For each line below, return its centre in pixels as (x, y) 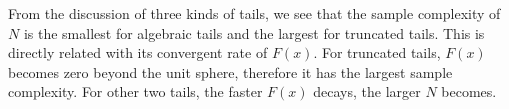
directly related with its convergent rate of (138, 52)
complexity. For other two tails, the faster (135, 91)
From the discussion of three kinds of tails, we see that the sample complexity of (254, 13)
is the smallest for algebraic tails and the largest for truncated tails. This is (254, 32)
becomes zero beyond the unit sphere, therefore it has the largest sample (230, 71)
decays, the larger (367, 91)
